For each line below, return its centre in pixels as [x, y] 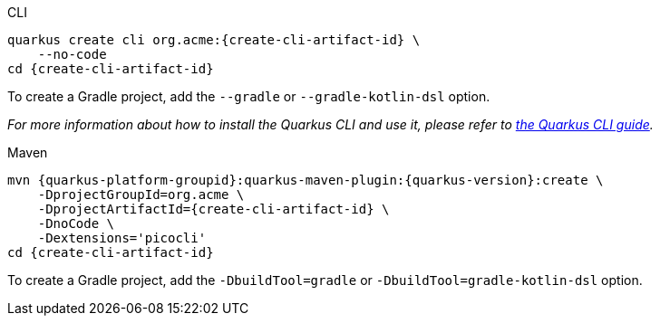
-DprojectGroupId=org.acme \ [141, 195]
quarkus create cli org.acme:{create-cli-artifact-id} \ [214, 40]
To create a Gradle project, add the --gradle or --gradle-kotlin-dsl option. [249, 96]
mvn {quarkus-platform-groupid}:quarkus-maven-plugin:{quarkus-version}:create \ [306, 180]
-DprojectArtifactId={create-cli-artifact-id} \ [214, 209]
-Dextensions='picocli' [122, 238]
